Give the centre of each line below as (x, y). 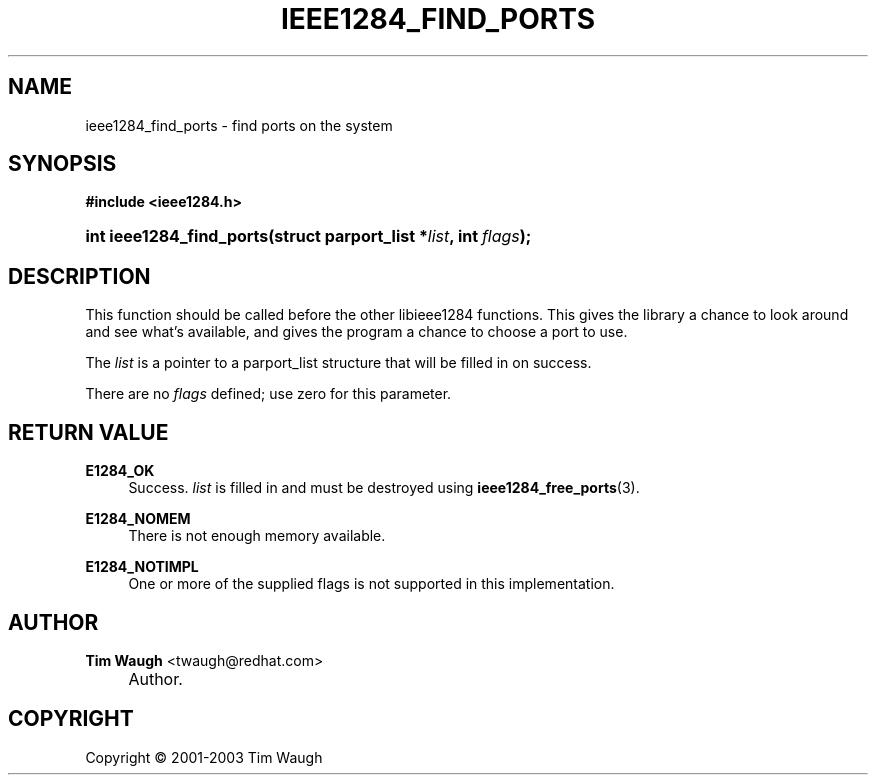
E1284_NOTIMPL (142, 567)
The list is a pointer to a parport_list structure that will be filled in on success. (338, 363)
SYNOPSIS (62, 164)
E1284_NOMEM (138, 519)
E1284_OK (120, 471)
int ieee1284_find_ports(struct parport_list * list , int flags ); (308, 236)
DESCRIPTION (79, 276)
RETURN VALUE (88, 432)
